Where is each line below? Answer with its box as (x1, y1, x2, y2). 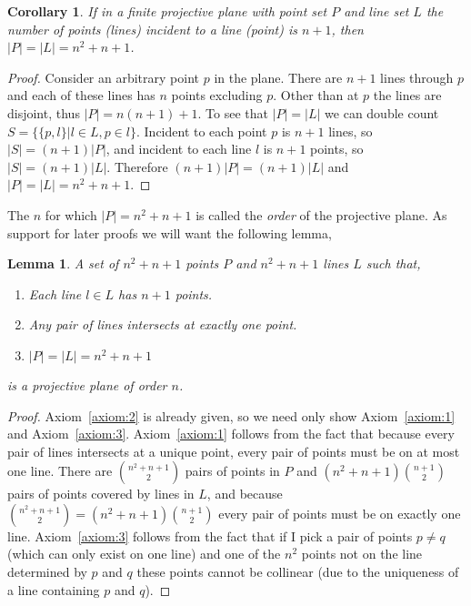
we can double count (325, 103, 439, 122)
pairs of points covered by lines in (7, 484, 195, 503)
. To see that (197, 103, 268, 122)
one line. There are (7, 461, 113, 480)
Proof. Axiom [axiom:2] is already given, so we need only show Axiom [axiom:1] (7, 406, 456, 425)
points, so (310, 139, 364, 158)
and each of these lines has (7, 86, 155, 105)
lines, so (328, 121, 373, 140)
